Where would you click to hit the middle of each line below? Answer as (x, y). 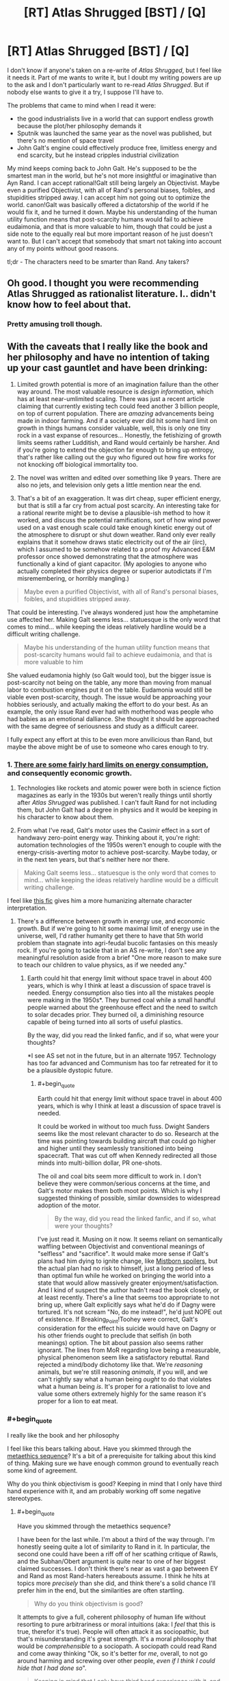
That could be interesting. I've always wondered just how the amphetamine (113, 612)
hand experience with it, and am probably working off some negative (104, 1491)
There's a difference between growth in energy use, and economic (111, 921)
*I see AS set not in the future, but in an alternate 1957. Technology (122, 1056)
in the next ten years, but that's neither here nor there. (93, 860)
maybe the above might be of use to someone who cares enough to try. (108, 747)
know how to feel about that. (69, 305)
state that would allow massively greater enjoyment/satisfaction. (128, 1283)
